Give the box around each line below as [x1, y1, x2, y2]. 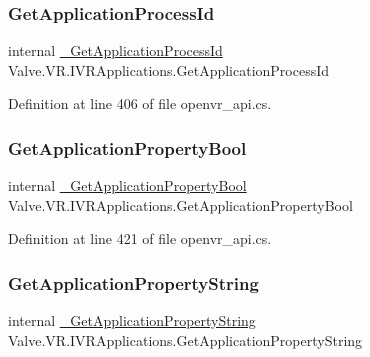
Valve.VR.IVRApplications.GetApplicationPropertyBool [8, 194, 353, 215]
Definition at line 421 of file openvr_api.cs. [8, 228, 272, 249]
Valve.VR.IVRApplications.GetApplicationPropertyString [8, 329, 363, 350]
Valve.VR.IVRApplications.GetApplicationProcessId [8, 59, 330, 80]
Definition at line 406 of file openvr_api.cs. [8, 93, 272, 114]
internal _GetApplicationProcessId [8, 40, 223, 61]
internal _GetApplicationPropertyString [8, 310, 256, 331]
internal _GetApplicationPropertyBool [8, 175, 247, 196]
